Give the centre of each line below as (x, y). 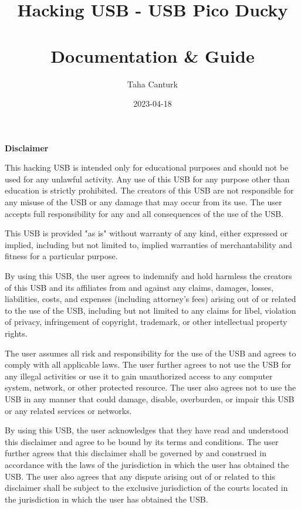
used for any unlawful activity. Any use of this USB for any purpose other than (147, 179)
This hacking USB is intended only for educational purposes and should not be (147, 167)
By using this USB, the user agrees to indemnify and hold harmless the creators (148, 276)
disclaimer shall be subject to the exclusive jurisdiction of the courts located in (146, 488)
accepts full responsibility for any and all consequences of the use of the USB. (144, 213)
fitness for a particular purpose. (61, 256)
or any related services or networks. (68, 410)
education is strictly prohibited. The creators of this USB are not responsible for (149, 190)
